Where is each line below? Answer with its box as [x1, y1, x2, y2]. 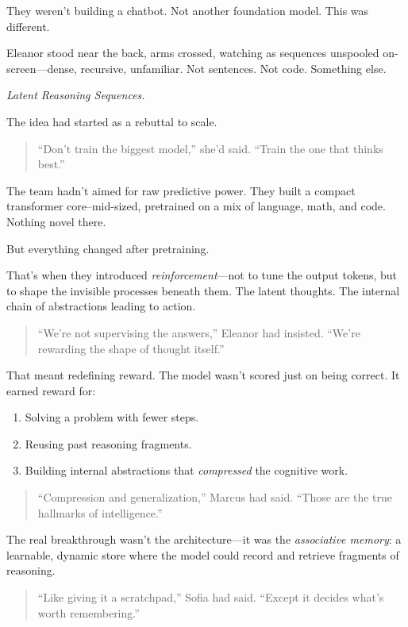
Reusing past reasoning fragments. [25, 435, 192, 452]
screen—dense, [6, 60, 77, 76]
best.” [37, 156, 65, 172]
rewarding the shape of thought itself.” [37, 340, 225, 356]
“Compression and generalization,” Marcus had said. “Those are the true [37, 489, 393, 506]
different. [6, 17, 50, 34]
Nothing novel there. [6, 213, 106, 229]
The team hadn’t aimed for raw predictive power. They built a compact [6, 182, 356, 198]
